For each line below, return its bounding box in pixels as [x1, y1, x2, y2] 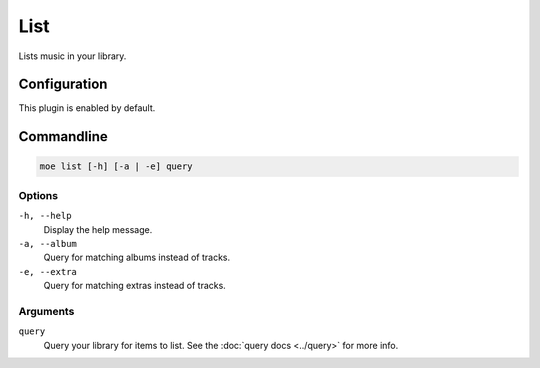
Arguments [18, 304, 75, 318]
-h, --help [18, 210, 72, 222]
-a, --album [18, 238, 77, 249]
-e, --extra [18, 266, 77, 277]
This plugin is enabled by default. [18, 102, 156, 114]
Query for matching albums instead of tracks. [43, 251, 231, 264]
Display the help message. [43, 223, 153, 235]
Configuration [18, 76, 108, 93]
